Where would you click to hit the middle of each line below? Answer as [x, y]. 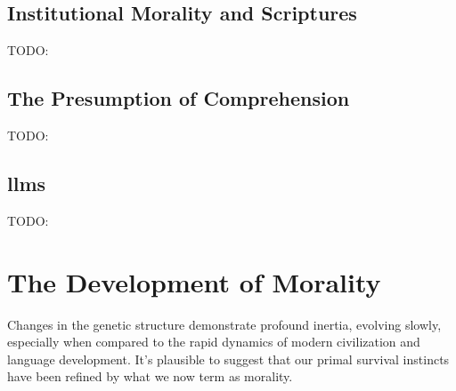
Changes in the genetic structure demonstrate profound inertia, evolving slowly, [224, 324]
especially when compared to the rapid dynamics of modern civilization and [214, 342]
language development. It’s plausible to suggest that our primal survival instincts [228, 359]
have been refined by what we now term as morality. [150, 376]
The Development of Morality [194, 281]
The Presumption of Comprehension [179, 98]
